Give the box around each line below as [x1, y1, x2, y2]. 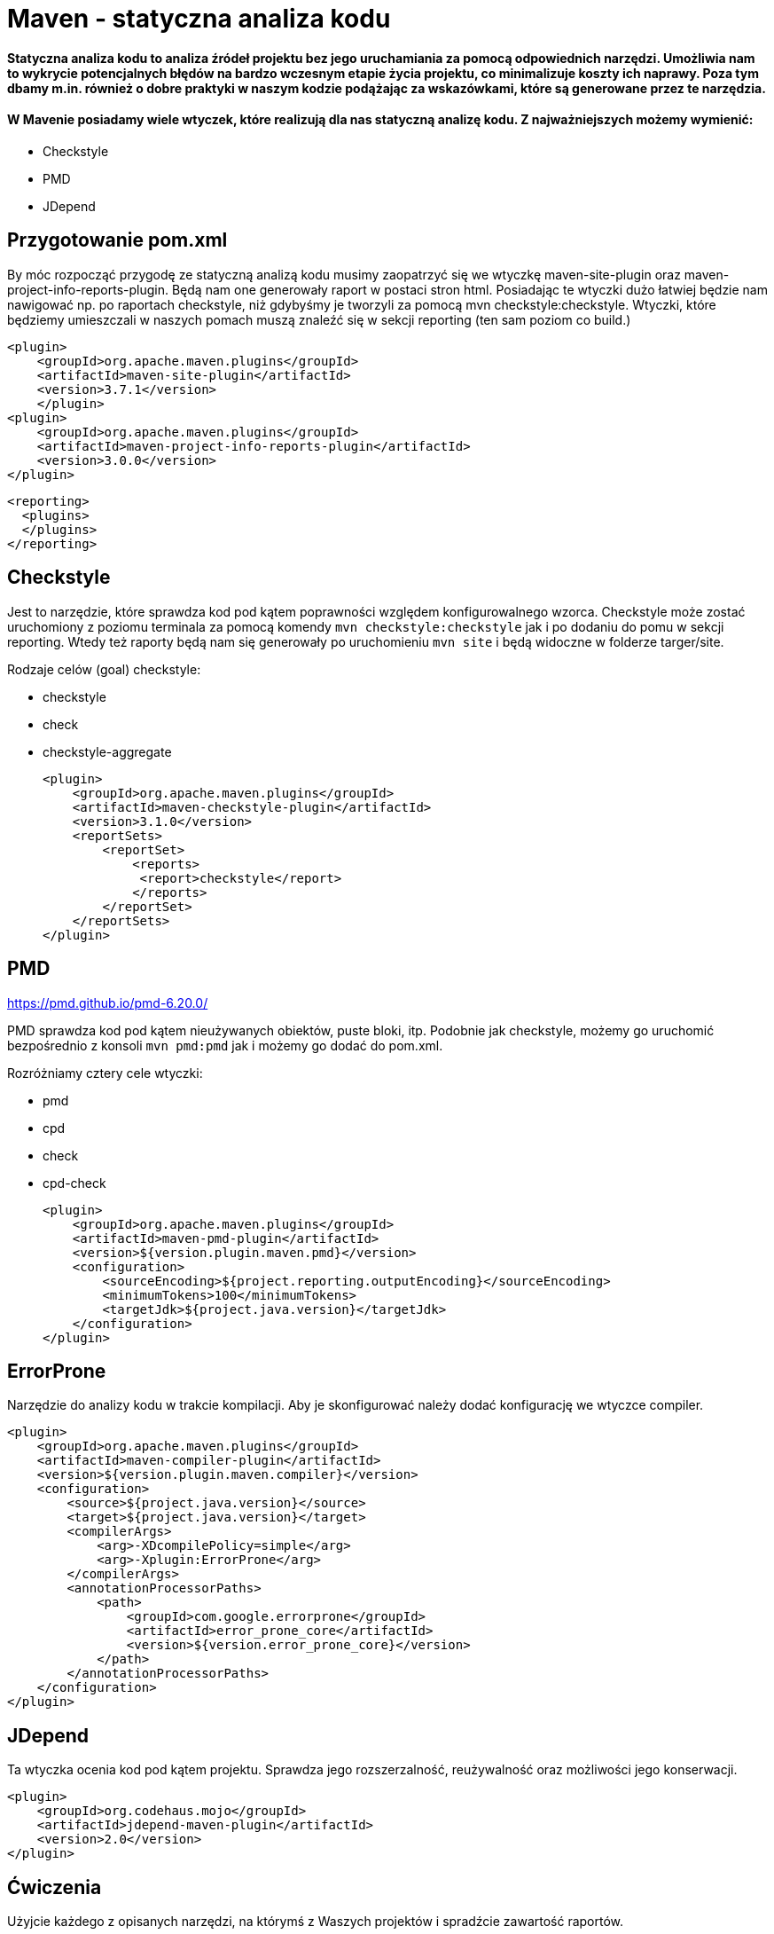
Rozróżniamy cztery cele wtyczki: [7, 1065, 203, 1081]
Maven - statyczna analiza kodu [7, 4, 391, 34]
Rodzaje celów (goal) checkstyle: [7, 661, 201, 677]
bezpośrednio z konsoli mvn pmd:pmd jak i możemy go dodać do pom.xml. [7, 1037, 443, 1053]
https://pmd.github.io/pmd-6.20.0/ [7, 995, 208, 1010]
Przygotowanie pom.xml [7, 229, 228, 252]
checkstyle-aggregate [43, 743, 172, 759]
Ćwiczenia [7, 1875, 102, 1899]
